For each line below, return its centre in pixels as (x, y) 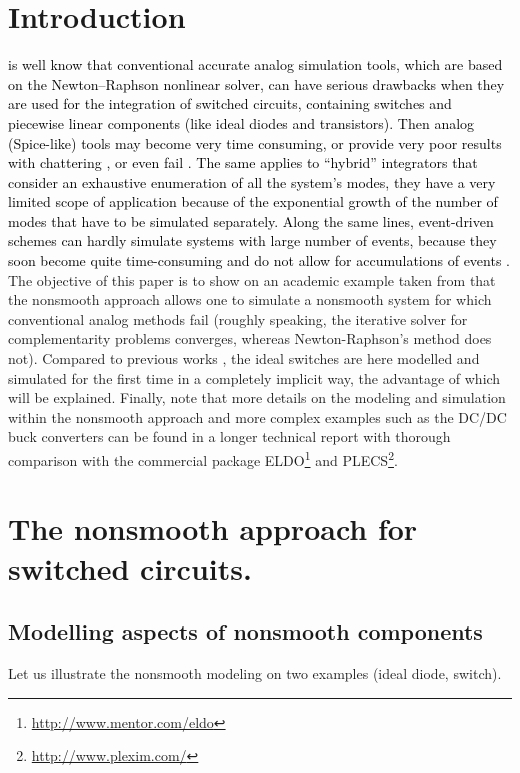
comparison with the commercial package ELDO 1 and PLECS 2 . (203, 458)
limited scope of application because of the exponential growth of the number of (253, 201)
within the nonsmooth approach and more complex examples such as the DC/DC (257, 416)
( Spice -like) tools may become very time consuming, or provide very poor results (255, 142)
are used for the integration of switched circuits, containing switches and (230, 103)
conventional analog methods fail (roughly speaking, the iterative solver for (238, 318)
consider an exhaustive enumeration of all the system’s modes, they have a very (252, 181)
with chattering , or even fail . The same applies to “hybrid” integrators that (243, 162)
